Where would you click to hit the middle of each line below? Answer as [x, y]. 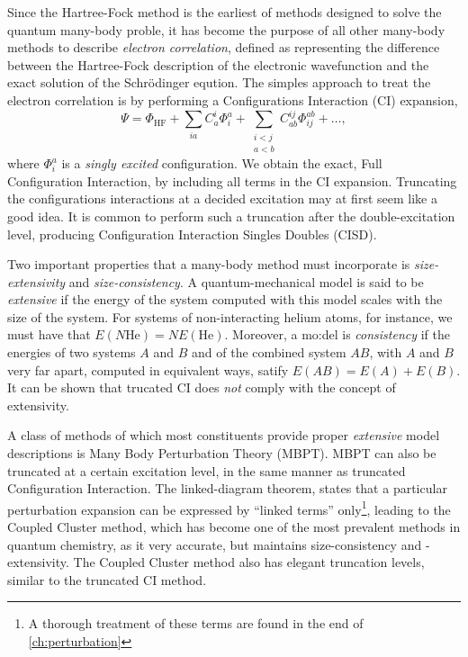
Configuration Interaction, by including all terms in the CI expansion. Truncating [232, 180]
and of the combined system [269, 352]
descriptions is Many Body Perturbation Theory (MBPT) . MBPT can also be [222, 453]
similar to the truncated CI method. [107, 579]
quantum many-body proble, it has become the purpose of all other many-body [226, 29]
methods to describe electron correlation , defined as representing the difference [224, 47]
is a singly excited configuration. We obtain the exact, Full [222, 163]
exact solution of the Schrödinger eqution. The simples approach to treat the [219, 82]
